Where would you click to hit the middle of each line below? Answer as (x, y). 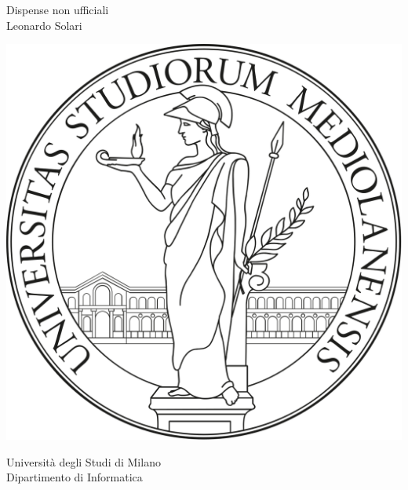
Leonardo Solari (44, 25)
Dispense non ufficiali (58, 9)
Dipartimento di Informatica (75, 477)
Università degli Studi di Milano (84, 461)
